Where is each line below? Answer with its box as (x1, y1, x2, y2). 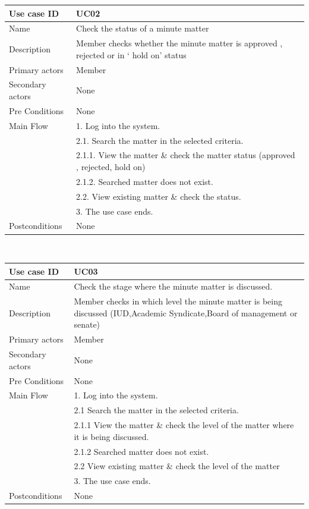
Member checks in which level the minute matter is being (74, 295, 282, 307)
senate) (74, 318, 100, 331)
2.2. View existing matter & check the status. (76, 190, 241, 202)
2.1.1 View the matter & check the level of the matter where (74, 419, 294, 431)
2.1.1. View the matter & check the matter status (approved (76, 149, 295, 161)
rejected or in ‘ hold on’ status (76, 48, 187, 61)
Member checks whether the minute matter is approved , (76, 37, 283, 49)
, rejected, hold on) (76, 161, 146, 173)
